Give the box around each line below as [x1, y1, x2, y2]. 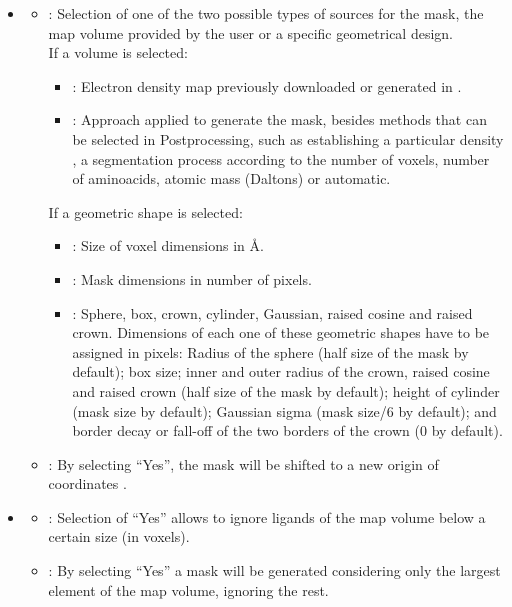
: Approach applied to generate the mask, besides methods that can [72, 109, 487, 130]
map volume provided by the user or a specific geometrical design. [48, 22, 454, 43]
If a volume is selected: [48, 42, 188, 63]
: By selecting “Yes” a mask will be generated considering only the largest [48, 560, 501, 581]
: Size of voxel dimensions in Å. [72, 235, 264, 256]
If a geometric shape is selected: [48, 201, 243, 222]
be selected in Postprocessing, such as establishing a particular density [72, 128, 504, 149]
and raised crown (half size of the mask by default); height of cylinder [72, 380, 500, 401]
